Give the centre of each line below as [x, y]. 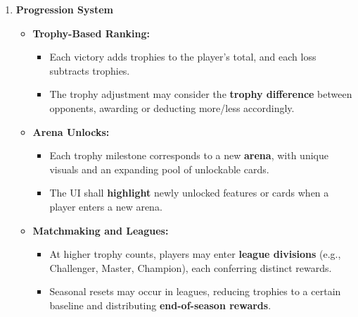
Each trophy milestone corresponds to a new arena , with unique [189, 155]
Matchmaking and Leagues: [101, 230]
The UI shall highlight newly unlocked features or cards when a [189, 193]
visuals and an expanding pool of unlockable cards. [159, 169]
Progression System [64, 9]
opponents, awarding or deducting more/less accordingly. [172, 107]
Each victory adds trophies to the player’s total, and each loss [183, 57]
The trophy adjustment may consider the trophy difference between [201, 94]
